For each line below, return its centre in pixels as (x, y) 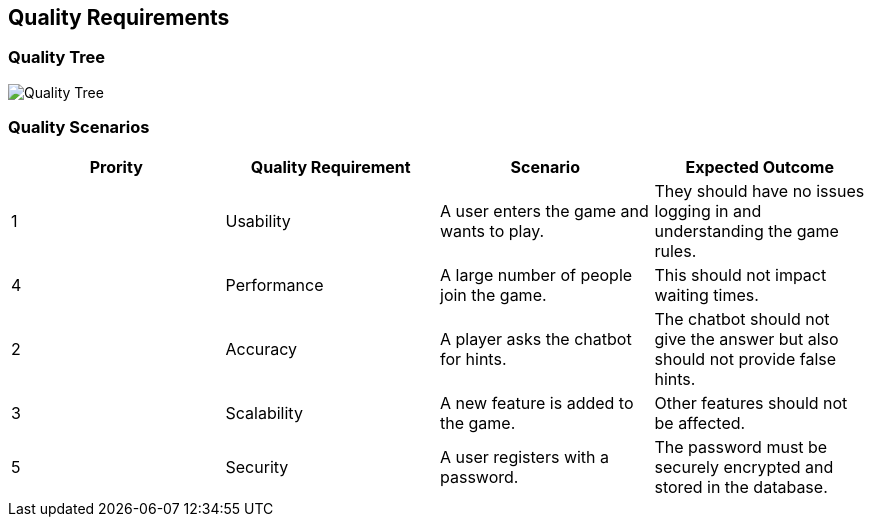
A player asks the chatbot (536, 338)
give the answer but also (746, 338)
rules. (675, 250)
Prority (116, 166)
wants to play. (492, 230)
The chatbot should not (742, 318)
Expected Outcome (759, 166)
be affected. (700, 422)
